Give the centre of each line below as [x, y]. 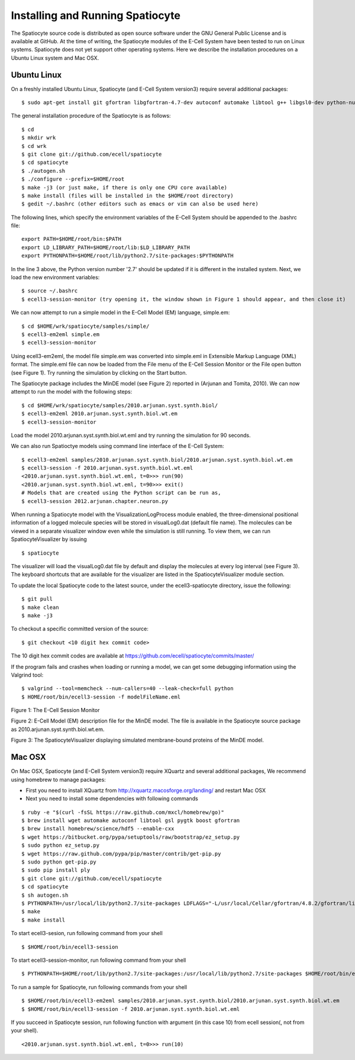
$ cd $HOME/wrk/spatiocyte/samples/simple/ [85, 326]
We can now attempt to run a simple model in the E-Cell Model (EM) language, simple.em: [120, 312]
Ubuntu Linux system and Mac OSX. [55, 58]
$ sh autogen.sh [45, 895]
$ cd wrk [34, 146]
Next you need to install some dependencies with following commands [112, 798]
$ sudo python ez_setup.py [61, 845]
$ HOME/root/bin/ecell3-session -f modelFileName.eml [101, 697]
